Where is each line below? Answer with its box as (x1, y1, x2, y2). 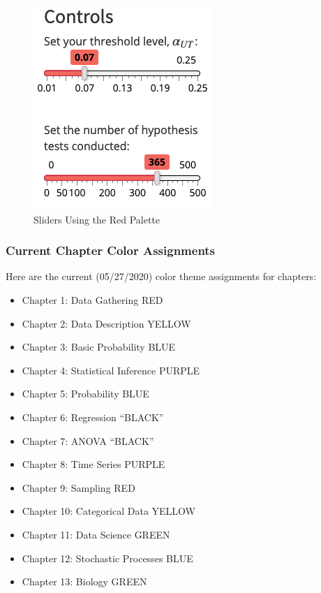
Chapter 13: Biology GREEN (22, 574, 147, 589)
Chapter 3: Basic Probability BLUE (22, 339, 176, 354)
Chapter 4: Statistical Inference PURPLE (22, 363, 200, 377)
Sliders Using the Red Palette (33, 212, 160, 226)
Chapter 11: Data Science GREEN (22, 527, 170, 541)
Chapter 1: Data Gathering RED (22, 293, 163, 307)
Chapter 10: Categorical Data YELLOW (22, 504, 195, 518)
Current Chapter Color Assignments (6, 242, 216, 259)
